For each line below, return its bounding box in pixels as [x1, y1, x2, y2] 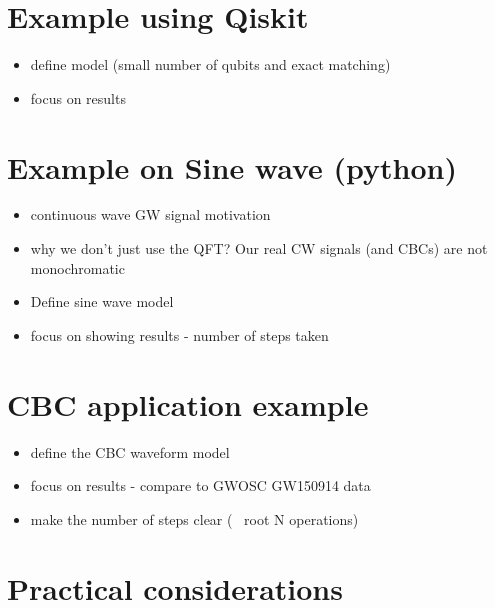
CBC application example [7, 383, 369, 424]
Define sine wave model [30, 291, 174, 312]
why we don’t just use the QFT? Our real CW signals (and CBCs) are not [30, 238, 488, 259]
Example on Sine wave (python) [7, 146, 457, 187]
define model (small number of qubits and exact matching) [30, 54, 391, 75]
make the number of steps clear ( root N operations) [30, 508, 359, 529]
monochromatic [30, 257, 125, 278]
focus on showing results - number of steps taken [30, 324, 329, 345]
